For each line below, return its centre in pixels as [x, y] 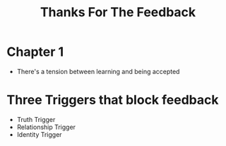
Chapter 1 [35, 52]
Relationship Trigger [46, 127]
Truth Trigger [36, 119]
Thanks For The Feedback [118, 12]
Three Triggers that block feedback [113, 100]
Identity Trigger [39, 134]
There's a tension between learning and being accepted [98, 71]
